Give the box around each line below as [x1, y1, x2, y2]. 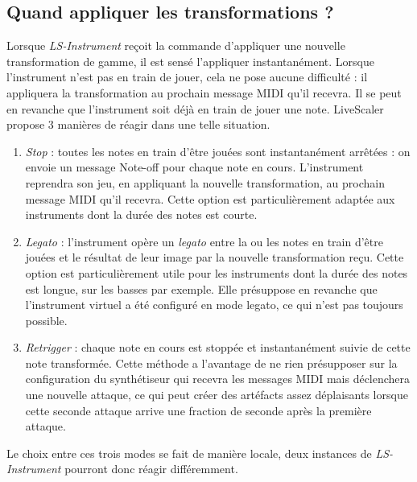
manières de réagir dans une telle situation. [57, 116, 270, 133]
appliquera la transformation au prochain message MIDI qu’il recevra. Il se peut [6, 84, 402, 101]
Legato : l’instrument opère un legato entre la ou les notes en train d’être [25, 233, 383, 249]
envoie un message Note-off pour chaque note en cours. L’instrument [25, 159, 364, 175]
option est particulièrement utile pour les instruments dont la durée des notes [25, 264, 408, 281]
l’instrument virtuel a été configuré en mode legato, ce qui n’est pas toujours [25, 296, 403, 313]
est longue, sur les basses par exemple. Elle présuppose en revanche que [25, 280, 378, 297]
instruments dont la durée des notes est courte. [25, 206, 258, 223]
